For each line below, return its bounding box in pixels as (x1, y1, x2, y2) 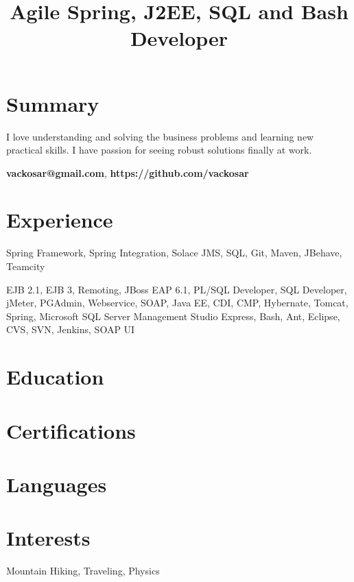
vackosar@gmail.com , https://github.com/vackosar (6, 165, 249, 180)
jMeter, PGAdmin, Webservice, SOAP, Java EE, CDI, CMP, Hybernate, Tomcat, (6, 295, 349, 310)
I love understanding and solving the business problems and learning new (6, 129, 314, 143)
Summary (6, 89, 99, 117)
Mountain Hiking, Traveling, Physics (6, 563, 160, 578)
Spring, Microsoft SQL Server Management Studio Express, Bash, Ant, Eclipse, (6, 308, 340, 323)
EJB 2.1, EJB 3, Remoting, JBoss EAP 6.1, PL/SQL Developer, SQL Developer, (6, 282, 347, 296)
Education (6, 363, 104, 391)
